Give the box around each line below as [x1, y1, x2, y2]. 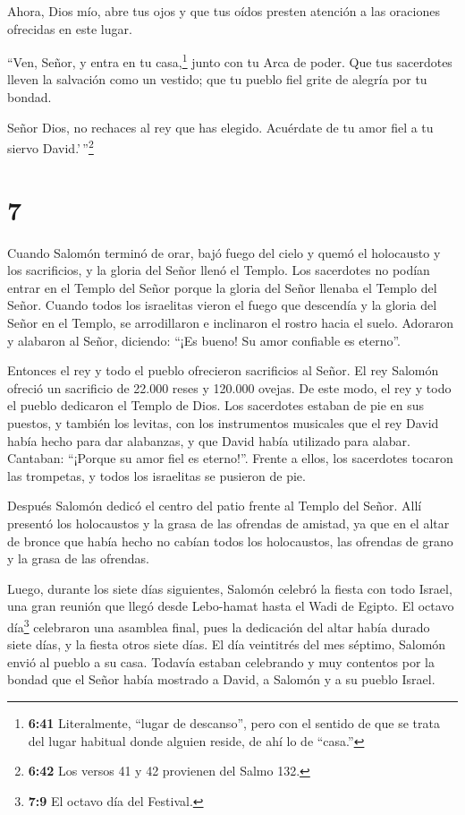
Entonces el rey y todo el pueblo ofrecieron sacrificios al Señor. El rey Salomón [7, 361, 439, 380]
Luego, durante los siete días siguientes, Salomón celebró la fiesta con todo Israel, [7, 579, 452, 597]
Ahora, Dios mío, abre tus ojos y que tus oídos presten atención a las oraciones [7, 2, 440, 20]
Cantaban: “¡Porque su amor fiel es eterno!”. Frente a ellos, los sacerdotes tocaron [7, 449, 453, 468]
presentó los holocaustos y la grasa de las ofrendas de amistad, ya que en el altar [7, 513, 450, 532]
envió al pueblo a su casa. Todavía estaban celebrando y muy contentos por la [7, 652, 435, 671]
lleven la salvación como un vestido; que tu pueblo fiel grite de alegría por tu [7, 70, 427, 89]
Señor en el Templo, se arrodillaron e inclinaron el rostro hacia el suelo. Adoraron [7, 313, 454, 331]
